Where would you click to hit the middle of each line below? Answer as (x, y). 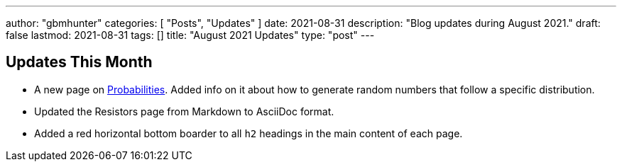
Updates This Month (79, 62)
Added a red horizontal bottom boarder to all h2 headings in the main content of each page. (249, 133)
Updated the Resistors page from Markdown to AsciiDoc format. (184, 111)
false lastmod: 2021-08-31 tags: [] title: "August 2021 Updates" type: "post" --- (190, 35)
